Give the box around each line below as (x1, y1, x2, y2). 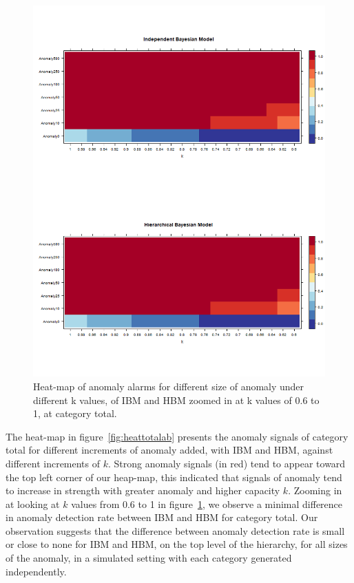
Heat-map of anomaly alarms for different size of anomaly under (33, 379, 304, 393)
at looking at (6, 496, 60, 511)
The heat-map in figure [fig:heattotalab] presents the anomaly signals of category (6, 429, 348, 443)
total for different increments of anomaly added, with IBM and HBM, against (6, 443, 333, 457)
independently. (6, 564, 67, 578)
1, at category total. (33, 406, 117, 421)
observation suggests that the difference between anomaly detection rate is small (6, 523, 345, 538)
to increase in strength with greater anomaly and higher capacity (6, 483, 280, 498)
